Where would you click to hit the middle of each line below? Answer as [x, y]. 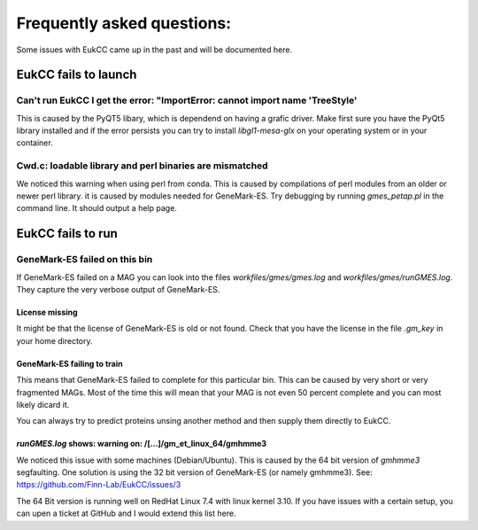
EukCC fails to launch [77, 75]
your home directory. [54, 340]
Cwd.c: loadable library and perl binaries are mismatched [143, 166]
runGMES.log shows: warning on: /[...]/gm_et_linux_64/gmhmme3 [142, 444]
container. [35, 143]
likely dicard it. [43, 404]
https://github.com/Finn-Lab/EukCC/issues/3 [99, 485]
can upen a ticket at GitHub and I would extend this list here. [126, 513]
